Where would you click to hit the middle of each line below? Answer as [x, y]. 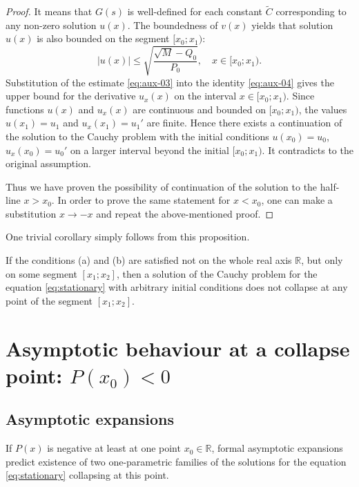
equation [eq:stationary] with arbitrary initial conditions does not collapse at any [177, 287]
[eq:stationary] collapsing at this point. [87, 475]
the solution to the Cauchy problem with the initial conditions [137, 136]
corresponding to [311, 11]
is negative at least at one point [114, 448]
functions [25, 109]
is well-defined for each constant [195, 11]
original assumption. [48, 163]
